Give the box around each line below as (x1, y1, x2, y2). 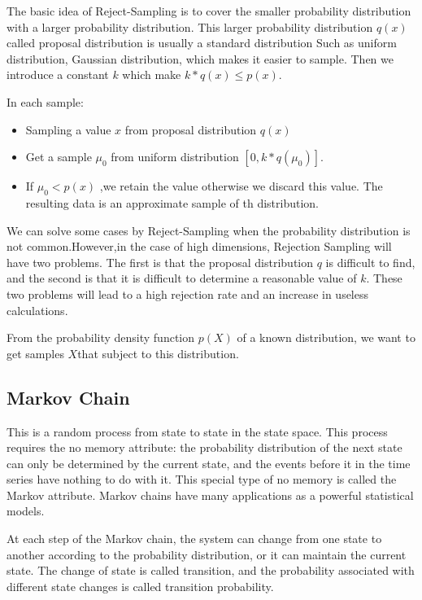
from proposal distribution (124, 120, 257, 138)
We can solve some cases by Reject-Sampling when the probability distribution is (7, 221, 411, 239)
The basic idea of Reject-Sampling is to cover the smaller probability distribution (7, 2, 411, 19)
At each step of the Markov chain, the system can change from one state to (7, 530, 382, 547)
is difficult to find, (325, 253, 415, 270)
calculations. (7, 301, 68, 318)
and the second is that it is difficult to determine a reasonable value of (7, 269, 357, 287)
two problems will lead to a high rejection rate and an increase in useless (7, 285, 369, 302)
